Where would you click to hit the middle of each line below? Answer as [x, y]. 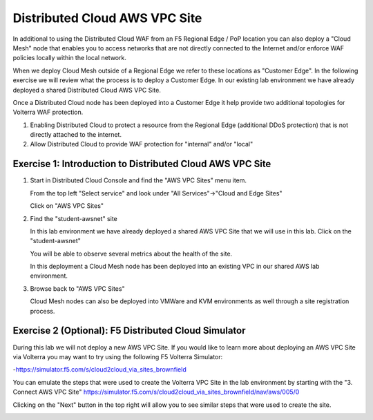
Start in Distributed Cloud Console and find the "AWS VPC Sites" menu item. [138, 180]
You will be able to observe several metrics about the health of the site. [131, 254]
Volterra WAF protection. [48, 112]
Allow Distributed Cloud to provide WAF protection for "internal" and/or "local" [142, 144]
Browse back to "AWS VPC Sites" [77, 288]
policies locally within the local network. [70, 58]
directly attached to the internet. [76, 135]
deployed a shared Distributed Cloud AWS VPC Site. [87, 90]
